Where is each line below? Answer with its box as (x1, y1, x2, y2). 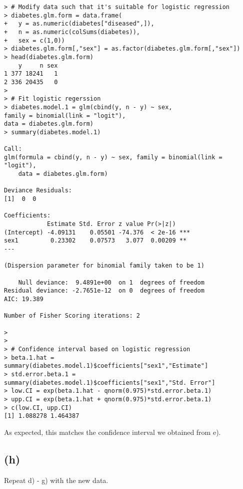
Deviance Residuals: (4, 187, 72, 194)
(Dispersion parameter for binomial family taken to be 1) (4, 262, 204, 270)
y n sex (18, 62, 58, 69)
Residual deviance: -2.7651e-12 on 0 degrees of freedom (4, 287, 204, 295)
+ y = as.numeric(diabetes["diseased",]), (4, 20, 154, 28)
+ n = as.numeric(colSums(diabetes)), (4, 28, 140, 36)
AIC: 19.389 (4, 295, 43, 303)
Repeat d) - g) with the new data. (4, 474, 108, 485)
